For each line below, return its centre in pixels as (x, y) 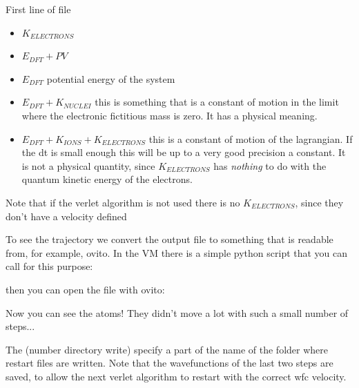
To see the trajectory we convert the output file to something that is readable (169, 239)
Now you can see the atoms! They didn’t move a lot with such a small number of (177, 312)
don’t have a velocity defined (66, 216)
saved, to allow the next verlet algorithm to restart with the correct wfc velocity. (176, 376)
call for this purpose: (49, 266)
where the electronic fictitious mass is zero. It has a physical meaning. (169, 115)
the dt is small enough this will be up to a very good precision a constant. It (184, 152)
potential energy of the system (111, 78)
